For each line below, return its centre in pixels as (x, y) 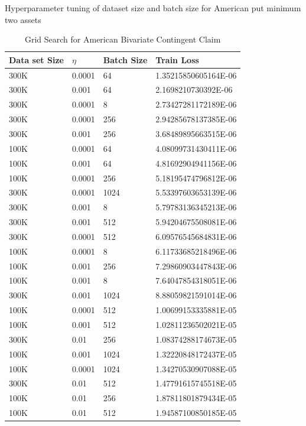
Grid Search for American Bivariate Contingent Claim (123, 39)
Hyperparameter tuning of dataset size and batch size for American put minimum (153, 8)
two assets (23, 19)
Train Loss (177, 59)
